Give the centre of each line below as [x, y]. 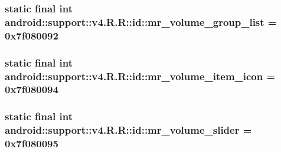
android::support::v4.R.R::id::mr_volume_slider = [128, 130]
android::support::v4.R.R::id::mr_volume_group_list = [141, 22]
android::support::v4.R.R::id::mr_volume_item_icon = [140, 76]
